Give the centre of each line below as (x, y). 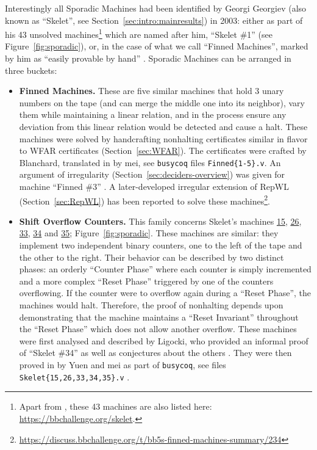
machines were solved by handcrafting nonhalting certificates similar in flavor (163, 138)
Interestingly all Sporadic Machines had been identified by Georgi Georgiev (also (156, 8)
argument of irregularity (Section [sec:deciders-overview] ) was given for (152, 174)
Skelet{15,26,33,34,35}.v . (74, 376)
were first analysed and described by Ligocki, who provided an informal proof (164, 340)
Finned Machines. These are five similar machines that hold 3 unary (151, 91)
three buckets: (31, 70)
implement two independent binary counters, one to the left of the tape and (161, 245)
